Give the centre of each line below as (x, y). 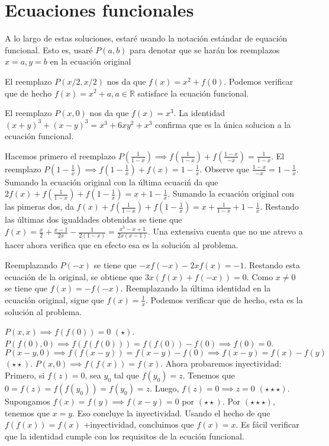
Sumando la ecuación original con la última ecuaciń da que (112, 182)
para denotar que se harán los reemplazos (205, 49)
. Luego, (164, 388)
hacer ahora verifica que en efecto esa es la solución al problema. (122, 245)
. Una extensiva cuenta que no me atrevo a (225, 231)
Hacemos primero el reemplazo (60, 155)
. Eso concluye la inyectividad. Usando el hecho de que (171, 413)
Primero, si (25, 375)
